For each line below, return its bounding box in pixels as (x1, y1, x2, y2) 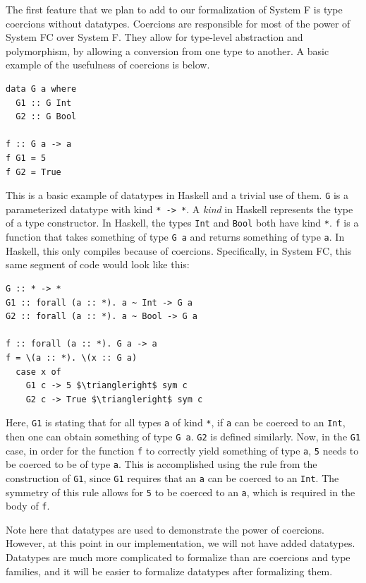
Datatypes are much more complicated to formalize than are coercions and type (6, 550, 350, 565)
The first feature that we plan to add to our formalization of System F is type (6, 2, 343, 16)
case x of (16, 366, 61, 377)
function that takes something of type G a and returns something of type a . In (6, 229, 345, 244)
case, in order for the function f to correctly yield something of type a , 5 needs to (6, 443, 359, 457)
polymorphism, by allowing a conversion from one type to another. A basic (6, 43, 329, 58)
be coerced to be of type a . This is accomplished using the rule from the (6, 457, 317, 471)
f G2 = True (6, 167, 61, 177)
